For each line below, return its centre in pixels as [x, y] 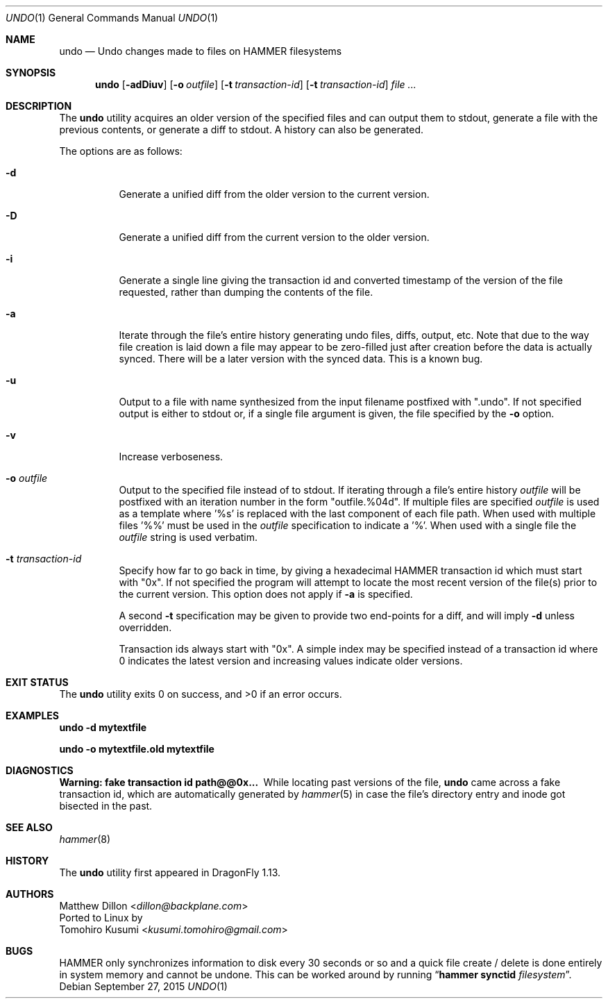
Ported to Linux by [101, 918]
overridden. [145, 627]
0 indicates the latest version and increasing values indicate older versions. [291, 661]
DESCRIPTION [39, 106]
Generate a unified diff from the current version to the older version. [274, 237]
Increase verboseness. [171, 457]
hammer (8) [85, 839]
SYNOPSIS [31, 73]
